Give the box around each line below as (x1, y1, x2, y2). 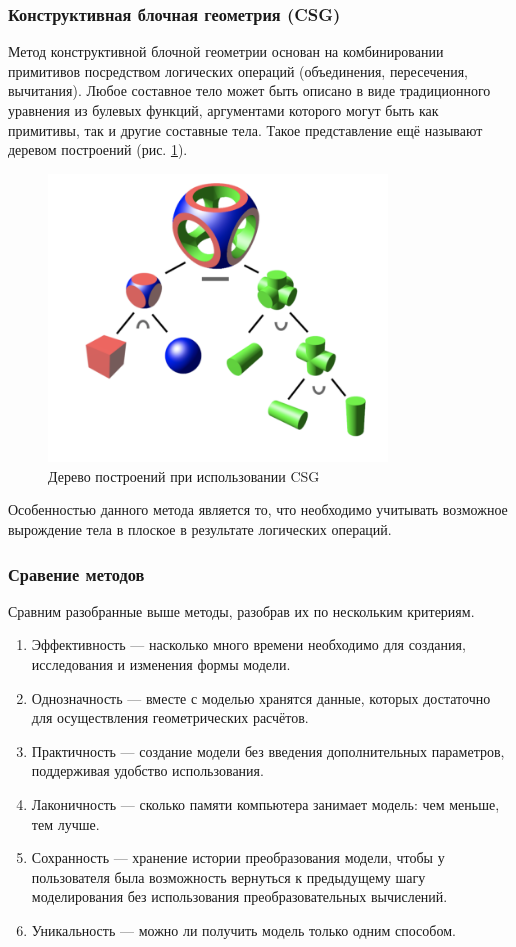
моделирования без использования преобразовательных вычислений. (31, 886, 448, 907)
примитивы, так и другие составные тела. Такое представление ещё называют (8, 119, 483, 140)
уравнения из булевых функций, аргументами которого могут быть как (8, 100, 439, 120)
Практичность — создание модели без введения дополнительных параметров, (31, 740, 505, 761)
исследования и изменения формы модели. (31, 654, 291, 675)
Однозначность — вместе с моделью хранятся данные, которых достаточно (31, 687, 491, 708)
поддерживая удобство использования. (31, 760, 264, 781)
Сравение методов (8, 561, 145, 586)
